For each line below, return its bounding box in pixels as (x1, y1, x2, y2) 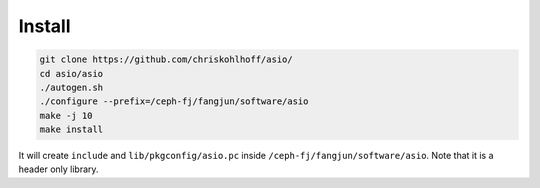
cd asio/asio (39, 68, 104, 79)
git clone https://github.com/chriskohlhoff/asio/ (39, 54, 294, 65)
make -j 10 (39, 110, 93, 121)
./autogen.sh (39, 81, 104, 93)
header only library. (18, 163, 99, 175)
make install (39, 124, 104, 135)
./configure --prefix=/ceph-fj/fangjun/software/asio (39, 96, 309, 107)
